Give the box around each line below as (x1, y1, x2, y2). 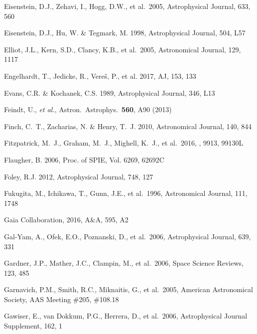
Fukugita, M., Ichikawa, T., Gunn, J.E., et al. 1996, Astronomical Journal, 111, (4, 188, 248, 198)
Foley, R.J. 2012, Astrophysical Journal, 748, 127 (4, 171, 153, 181)
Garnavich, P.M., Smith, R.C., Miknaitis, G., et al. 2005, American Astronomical (4, 284, 253, 295)
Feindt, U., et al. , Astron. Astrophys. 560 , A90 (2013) (4, 104, 172, 115)
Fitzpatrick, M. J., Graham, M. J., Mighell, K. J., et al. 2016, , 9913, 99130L (4, 138, 244, 148)
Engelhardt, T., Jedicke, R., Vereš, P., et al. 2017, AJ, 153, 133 (4, 70, 196, 81)
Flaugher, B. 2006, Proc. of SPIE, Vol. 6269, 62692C (4, 154, 164, 165)
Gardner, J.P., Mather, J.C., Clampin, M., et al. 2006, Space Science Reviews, (4, 258, 244, 268)
